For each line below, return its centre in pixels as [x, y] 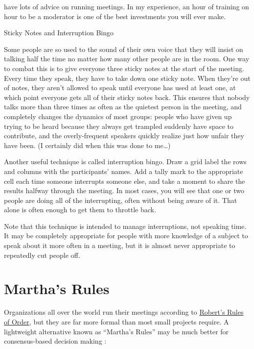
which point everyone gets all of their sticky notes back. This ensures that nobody [127, 97]
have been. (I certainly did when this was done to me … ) [87, 145]
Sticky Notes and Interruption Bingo [59, 33]
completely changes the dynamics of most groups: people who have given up [118, 116]
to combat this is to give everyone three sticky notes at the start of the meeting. [124, 68]
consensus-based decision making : [55, 341]
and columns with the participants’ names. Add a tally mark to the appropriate [124, 171]
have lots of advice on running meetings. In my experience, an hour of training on [127, 6]
